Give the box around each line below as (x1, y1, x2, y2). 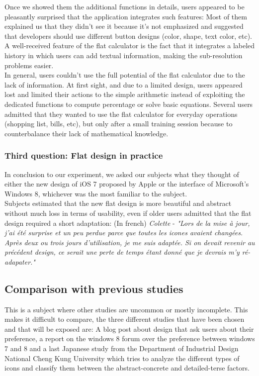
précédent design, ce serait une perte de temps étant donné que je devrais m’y (4, 247, 240, 257)
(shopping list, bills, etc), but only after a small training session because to (4, 118, 233, 129)
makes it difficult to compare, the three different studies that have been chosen (4, 314, 245, 324)
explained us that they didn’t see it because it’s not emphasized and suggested (4, 21, 244, 31)
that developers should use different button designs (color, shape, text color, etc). (4, 30, 253, 41)
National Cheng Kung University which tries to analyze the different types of (4, 353, 240, 363)
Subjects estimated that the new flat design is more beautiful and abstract (4, 198, 232, 208)
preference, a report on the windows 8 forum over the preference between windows (4, 333, 255, 344)
